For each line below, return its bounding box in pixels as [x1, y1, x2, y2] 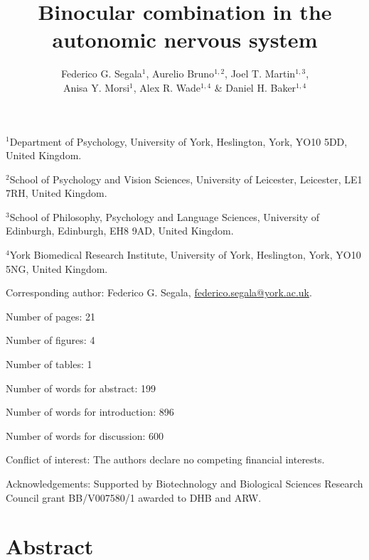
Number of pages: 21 [6, 308, 96, 323]
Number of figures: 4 [6, 333, 95, 348]
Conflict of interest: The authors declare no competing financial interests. [6, 452, 325, 467]
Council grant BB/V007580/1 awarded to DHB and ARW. [6, 490, 262, 505]
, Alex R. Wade [133, 80, 201, 95]
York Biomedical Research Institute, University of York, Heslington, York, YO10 [9, 247, 361, 262]
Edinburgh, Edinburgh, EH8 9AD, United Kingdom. [6, 223, 234, 238]
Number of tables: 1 [6, 357, 92, 372]
